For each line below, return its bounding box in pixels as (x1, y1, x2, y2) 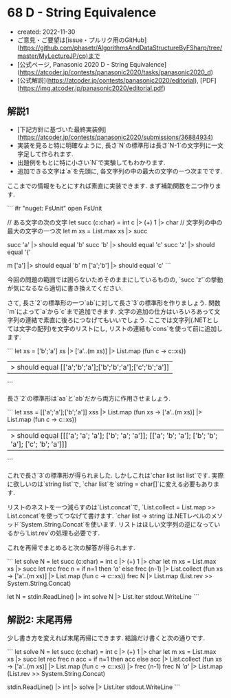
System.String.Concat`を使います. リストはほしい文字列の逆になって (21, 520, 214, 528)
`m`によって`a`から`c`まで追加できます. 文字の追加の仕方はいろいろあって (7, 307, 214, 315)
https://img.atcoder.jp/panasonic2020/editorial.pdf (19, 84, 164, 92)
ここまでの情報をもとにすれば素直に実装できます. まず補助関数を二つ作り (7, 181, 215, 190)
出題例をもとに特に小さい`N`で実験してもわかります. (16, 158, 166, 167)
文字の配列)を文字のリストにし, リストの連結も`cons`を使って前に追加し (19, 324, 223, 332)
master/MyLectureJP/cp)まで (16, 52, 101, 60)
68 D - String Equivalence (7, 5, 157, 21)
